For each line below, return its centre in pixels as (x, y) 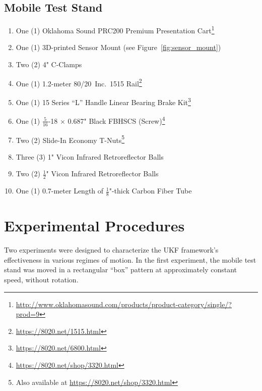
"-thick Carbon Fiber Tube (150, 191)
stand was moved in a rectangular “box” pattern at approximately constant (120, 270)
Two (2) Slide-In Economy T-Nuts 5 (70, 139)
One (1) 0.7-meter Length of (60, 191)
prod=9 (28, 314)
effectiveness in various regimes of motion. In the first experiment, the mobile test (130, 259)
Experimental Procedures (94, 226)
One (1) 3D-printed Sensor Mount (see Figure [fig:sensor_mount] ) (118, 47)
